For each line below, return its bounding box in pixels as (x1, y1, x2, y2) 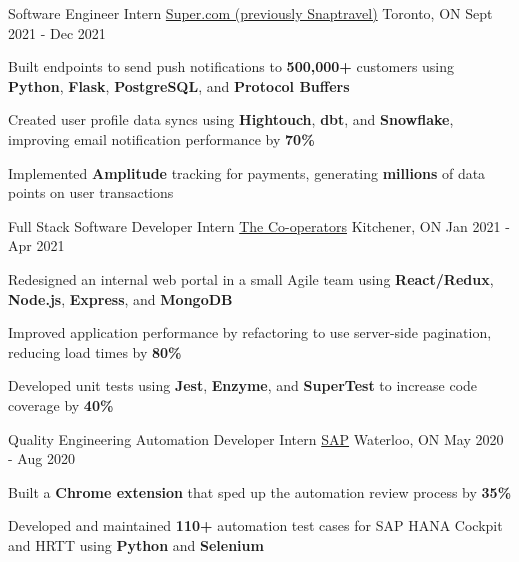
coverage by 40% (8, 394, 114, 415)
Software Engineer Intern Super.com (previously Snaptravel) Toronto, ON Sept (8, 3, 493, 23)
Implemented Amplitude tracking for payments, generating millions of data (8, 162, 486, 183)
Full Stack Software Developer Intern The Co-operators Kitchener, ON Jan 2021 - (8, 215, 510, 236)
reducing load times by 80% (8, 341, 182, 362)
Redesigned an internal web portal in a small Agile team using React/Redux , (8, 268, 494, 289)
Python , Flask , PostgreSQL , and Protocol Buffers (8, 75, 350, 96)
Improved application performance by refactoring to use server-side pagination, (8, 322, 492, 343)
